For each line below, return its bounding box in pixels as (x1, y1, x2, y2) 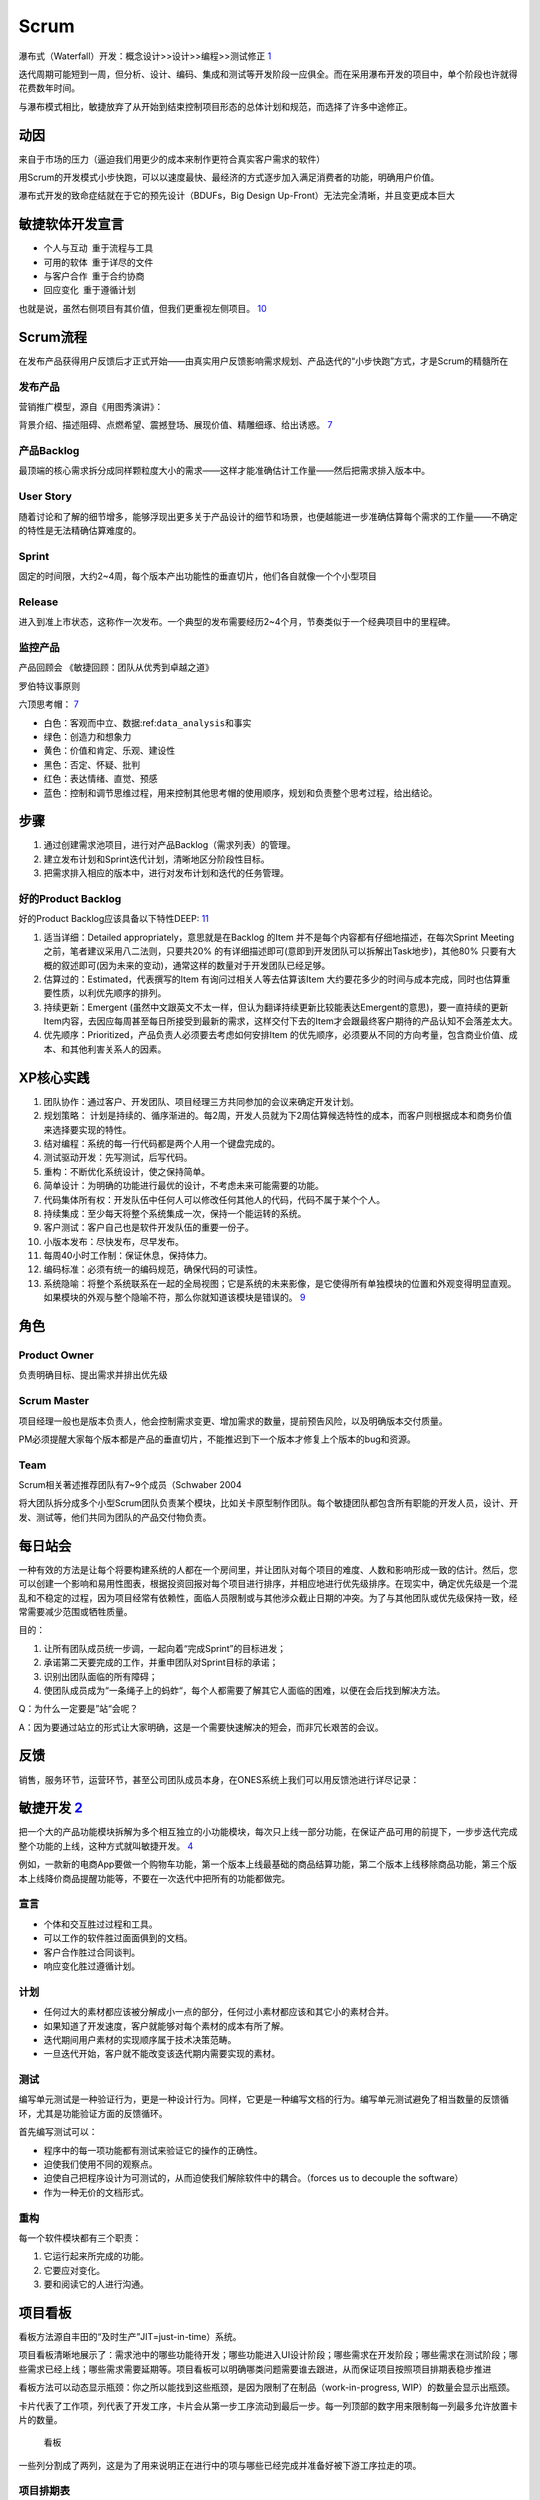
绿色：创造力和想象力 (43, 730, 132, 742)
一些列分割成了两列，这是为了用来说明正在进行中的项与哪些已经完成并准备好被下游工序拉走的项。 (18, 2459, 422, 2471)
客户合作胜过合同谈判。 (43, 1946, 140, 1958)
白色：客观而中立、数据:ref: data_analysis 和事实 (43, 716, 252, 729)
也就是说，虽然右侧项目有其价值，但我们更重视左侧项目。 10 (18, 302, 267, 314)
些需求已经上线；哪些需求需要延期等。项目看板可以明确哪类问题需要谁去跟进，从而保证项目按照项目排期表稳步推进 (18, 2363, 492, 2375)
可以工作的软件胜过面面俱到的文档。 (43, 1932, 193, 1944)
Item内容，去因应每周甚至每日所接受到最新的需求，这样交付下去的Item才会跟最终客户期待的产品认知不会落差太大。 (43, 1015, 518, 1027)
